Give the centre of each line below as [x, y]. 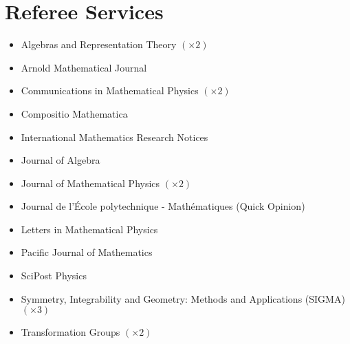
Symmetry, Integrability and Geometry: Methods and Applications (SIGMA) [183, 298]
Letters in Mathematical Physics [89, 229]
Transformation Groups [70, 332]
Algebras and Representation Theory [99, 44]
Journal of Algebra [61, 160]
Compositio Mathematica [74, 113]
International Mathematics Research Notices [114, 137]
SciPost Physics [54, 276]
